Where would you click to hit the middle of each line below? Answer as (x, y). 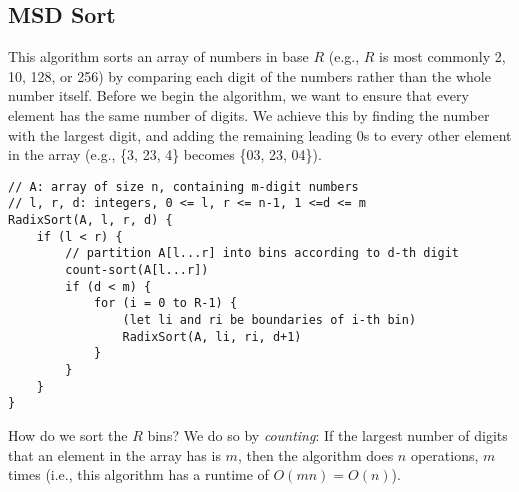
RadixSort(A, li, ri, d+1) (212, 336)
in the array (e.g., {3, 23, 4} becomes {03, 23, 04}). (165, 154)
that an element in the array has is (114, 454)
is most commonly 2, (442, 56)
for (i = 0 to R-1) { (165, 303)
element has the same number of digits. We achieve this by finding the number (249, 114)
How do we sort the (68, 434)
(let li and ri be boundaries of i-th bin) (269, 320)
